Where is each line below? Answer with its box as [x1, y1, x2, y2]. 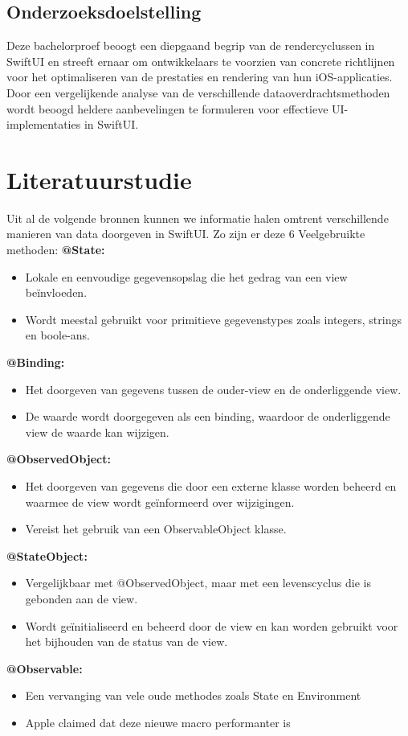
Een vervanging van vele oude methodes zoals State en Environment [25, 687, 361, 704]
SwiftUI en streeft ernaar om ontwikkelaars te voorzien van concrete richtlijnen [6, 52, 395, 69]
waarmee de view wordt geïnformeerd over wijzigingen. [25, 493, 295, 510]
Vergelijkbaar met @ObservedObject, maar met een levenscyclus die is [25, 574, 371, 591]
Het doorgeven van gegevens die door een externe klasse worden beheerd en [25, 478, 397, 495]
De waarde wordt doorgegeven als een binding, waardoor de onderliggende [25, 408, 390, 425]
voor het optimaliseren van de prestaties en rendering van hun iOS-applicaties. [6, 68, 393, 85]
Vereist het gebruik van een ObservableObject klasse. [25, 520, 287, 537]
